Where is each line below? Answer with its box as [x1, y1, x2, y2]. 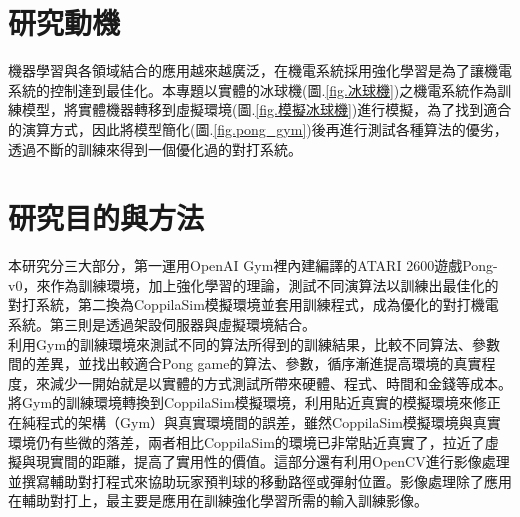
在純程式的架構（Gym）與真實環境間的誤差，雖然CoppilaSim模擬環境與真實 [8, 411, 501, 432]
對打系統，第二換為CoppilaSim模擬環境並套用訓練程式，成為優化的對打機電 [8, 294, 499, 315]
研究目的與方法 [8, 197, 205, 238]
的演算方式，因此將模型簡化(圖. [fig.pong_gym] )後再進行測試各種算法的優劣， [8, 118, 508, 139]
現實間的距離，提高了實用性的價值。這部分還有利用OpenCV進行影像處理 [35, 451, 510, 472]
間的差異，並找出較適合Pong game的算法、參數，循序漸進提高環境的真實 [8, 353, 482, 374]
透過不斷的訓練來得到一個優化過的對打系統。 [8, 138, 302, 159]
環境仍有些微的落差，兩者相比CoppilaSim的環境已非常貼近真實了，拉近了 [8, 431, 485, 452]
